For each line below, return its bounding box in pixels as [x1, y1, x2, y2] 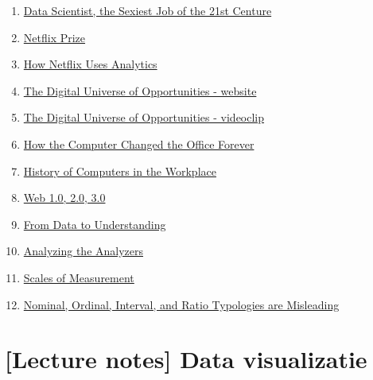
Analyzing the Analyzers [23, 242, 144, 259]
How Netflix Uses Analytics [23, 56, 157, 72]
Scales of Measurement [23, 269, 134, 285]
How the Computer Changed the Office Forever [23, 135, 254, 152]
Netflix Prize [23, 29, 86, 45]
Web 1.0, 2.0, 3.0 [23, 189, 106, 206]
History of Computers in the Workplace [23, 162, 216, 179]
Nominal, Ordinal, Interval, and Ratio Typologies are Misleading [23, 296, 340, 312]
